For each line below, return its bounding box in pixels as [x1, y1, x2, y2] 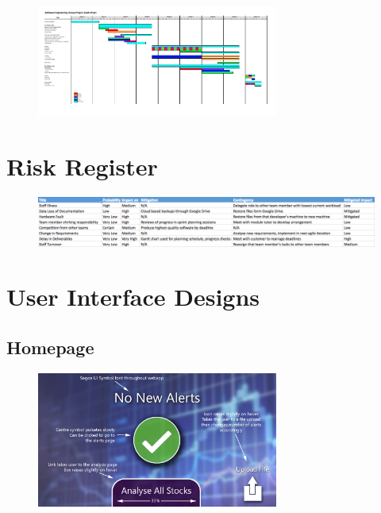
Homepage [6, 334, 94, 359]
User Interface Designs [6, 280, 260, 313]
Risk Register [6, 149, 158, 182]
